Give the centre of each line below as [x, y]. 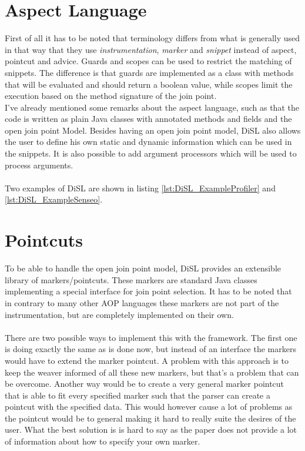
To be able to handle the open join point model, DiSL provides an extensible [143, 268]
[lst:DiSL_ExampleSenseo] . [54, 199]
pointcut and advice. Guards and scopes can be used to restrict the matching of [148, 61]
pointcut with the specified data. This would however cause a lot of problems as [149, 407]
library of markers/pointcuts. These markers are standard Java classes [131, 279]
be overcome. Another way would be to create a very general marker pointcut [145, 384]
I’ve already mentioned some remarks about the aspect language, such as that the [152, 107]
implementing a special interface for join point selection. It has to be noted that [148, 291]
